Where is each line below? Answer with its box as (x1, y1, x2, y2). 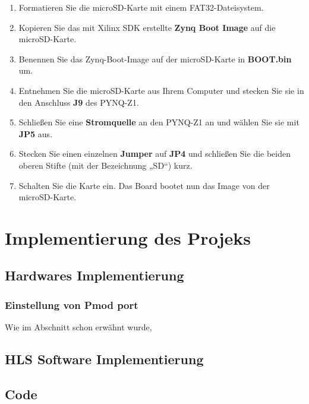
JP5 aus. (18, 127, 53, 140)
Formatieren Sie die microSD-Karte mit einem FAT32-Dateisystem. (18, 1, 264, 13)
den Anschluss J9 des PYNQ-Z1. (18, 96, 139, 108)
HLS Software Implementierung (5, 350, 204, 368)
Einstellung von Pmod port (5, 297, 138, 312)
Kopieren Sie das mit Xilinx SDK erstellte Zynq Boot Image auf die (18, 21, 276, 33)
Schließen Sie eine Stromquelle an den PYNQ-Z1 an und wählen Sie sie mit (18, 116, 299, 128)
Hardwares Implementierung (5, 266, 184, 285)
